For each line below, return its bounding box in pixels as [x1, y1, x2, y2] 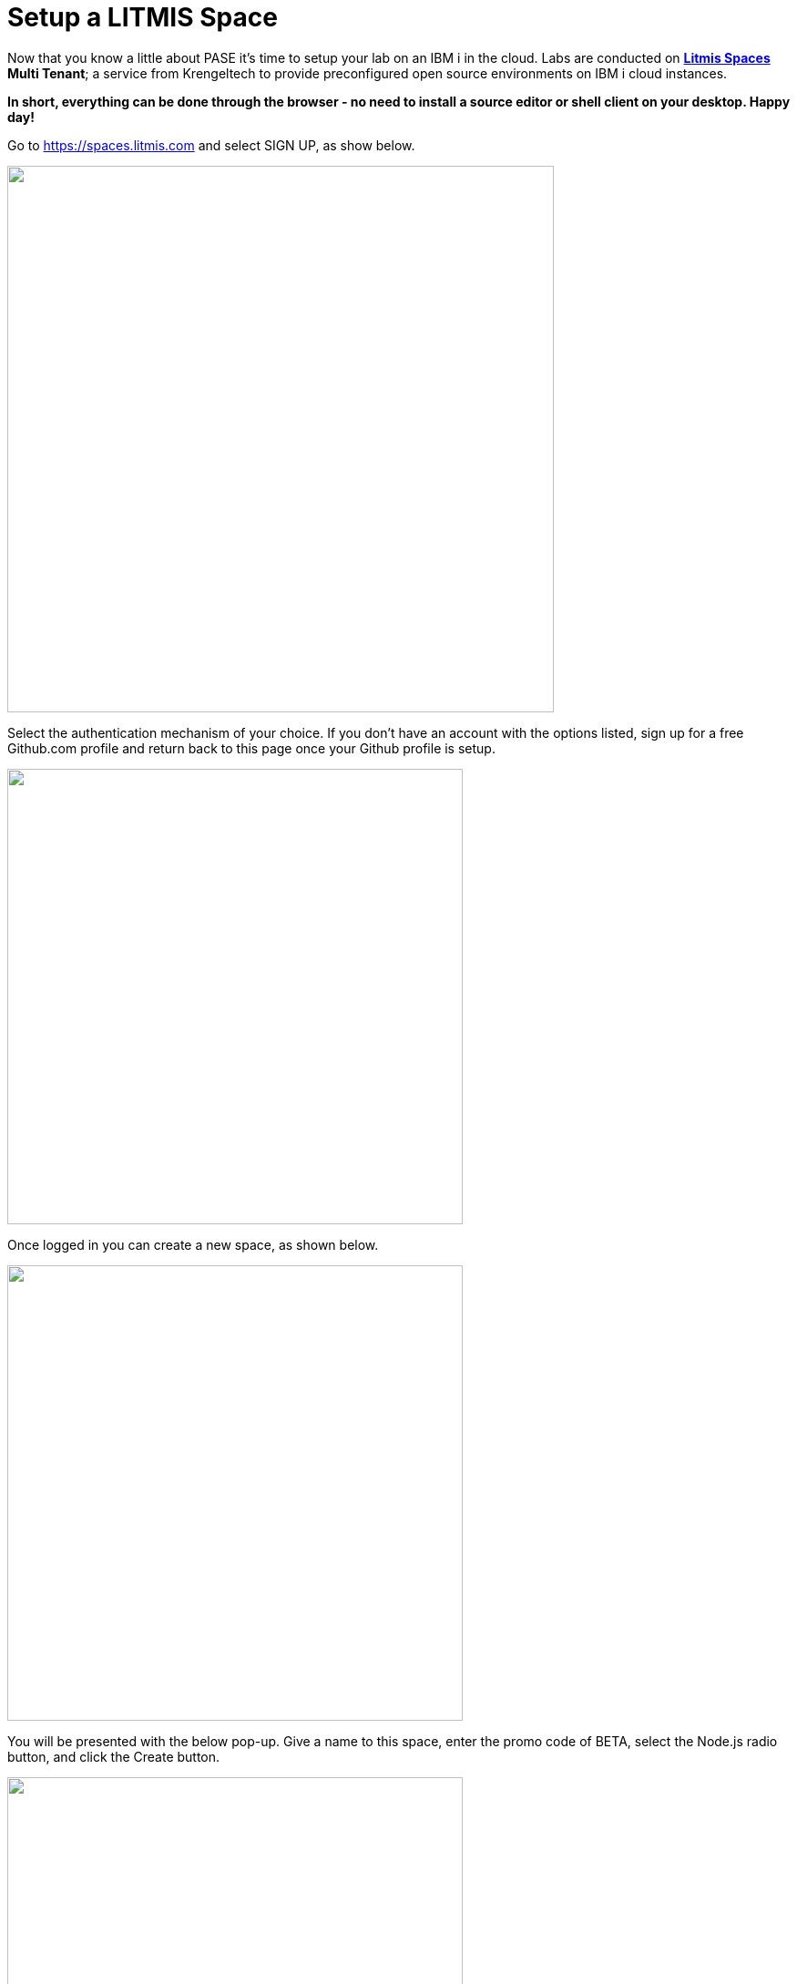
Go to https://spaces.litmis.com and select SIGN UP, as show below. [7, 137, 415, 153]
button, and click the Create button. [7, 1748, 220, 1764]
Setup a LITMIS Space [7, 2, 278, 33]
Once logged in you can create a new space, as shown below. [7, 1236, 379, 1253]
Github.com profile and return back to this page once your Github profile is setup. [7, 740, 496, 756]
